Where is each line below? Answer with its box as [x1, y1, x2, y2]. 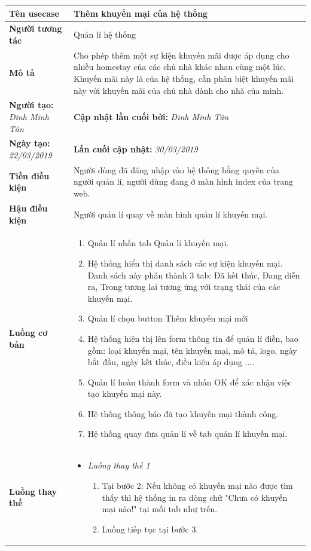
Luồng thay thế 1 [87, 459, 150, 472]
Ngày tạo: [9, 137, 50, 149]
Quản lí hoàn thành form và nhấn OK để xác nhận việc [87, 375, 292, 388]
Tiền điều [9, 169, 50, 182]
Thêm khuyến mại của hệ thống [73, 7, 208, 19]
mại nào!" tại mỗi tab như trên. [102, 503, 218, 515]
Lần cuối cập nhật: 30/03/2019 [73, 143, 198, 155]
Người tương [9, 22, 62, 35]
